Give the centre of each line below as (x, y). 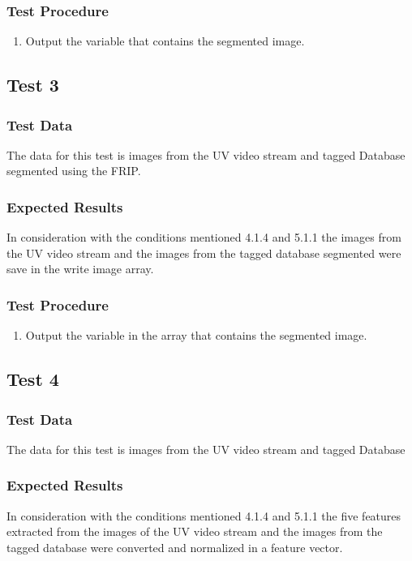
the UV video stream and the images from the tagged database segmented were (204, 253)
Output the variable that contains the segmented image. (165, 41)
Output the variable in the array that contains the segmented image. (196, 335)
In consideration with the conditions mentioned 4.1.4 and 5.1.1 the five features (204, 515)
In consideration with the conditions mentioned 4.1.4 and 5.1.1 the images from (204, 237)
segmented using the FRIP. (74, 171)
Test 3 (33, 85)
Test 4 (33, 379)
